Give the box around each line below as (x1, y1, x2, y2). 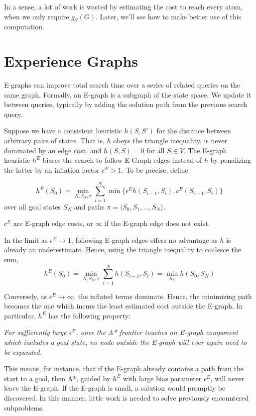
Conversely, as (4, 291, 47, 301)
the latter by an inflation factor (4, 164, 100, 175)
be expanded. (4, 346, 42, 357)
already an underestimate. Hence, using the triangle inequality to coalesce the (4, 244, 241, 255)
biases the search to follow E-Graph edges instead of (42, 155, 202, 165)
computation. (4, 21, 44, 32)
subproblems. (4, 402, 44, 413)
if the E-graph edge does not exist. (104, 218, 210, 228)
